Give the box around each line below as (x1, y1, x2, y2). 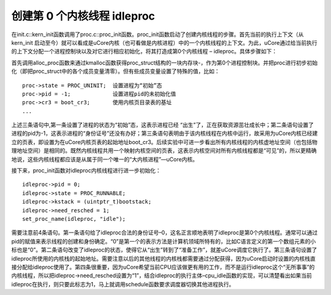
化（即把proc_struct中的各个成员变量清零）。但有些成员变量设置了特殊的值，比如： (11, 67, 220, 75)
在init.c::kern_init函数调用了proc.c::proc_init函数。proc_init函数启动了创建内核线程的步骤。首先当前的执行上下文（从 (11, 31, 304, 38)
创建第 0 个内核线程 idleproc (11, 9, 156, 23)
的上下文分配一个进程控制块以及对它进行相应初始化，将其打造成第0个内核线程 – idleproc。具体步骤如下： (11, 48, 278, 55)
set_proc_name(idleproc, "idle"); (22, 215, 126, 222)
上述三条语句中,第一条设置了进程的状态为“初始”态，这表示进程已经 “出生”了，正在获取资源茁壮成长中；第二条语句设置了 (11, 121, 314, 129)
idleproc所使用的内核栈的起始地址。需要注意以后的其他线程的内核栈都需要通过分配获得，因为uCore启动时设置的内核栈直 (11, 255, 316, 262)
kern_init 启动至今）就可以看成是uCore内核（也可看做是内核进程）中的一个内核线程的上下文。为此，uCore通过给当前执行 (11, 39, 318, 46)
